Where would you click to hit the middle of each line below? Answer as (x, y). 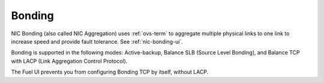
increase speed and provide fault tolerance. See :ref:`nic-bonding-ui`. (97, 41)
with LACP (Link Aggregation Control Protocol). (69, 61)
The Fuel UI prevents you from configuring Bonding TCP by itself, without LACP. (110, 72)
